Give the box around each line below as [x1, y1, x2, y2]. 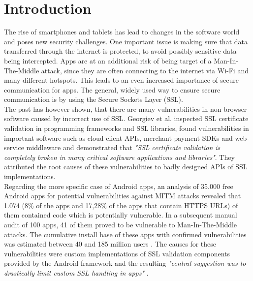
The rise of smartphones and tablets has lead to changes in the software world [4, 27, 240, 37]
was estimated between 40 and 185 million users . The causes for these [4, 239, 217, 249]
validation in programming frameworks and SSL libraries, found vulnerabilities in [4, 123, 249, 133]
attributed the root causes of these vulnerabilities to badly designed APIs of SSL [4, 161, 248, 172]
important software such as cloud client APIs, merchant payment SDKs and [4, 132, 233, 143]
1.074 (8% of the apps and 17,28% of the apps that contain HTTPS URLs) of [4, 200, 238, 210]
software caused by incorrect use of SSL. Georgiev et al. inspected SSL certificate [4, 113, 249, 124]
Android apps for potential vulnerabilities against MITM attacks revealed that [4, 190, 241, 201]
